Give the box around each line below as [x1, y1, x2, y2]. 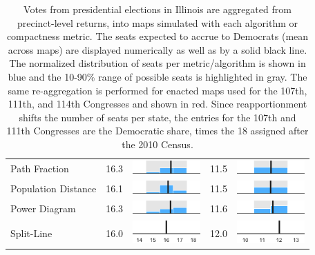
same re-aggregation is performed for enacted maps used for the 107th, [8, 83, 307, 97]
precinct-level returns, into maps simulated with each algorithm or [17, 15, 298, 30]
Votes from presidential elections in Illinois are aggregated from [23, 2, 292, 16]
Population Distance [10, 181, 97, 195]
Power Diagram [10, 201, 76, 215]
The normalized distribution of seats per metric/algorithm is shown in [9, 56, 306, 70]
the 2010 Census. [122, 136, 193, 151]
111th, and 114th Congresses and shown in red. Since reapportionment [8, 96, 307, 111]
